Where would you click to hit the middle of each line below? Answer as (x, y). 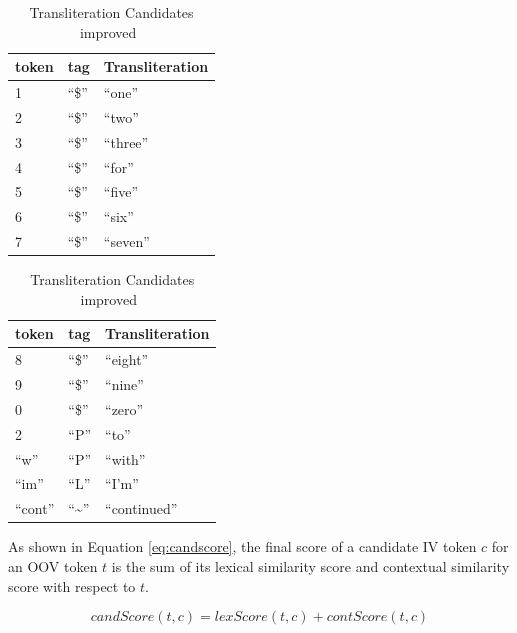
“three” (126, 141)
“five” (121, 191)
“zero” (124, 408)
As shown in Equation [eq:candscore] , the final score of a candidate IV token (242, 546)
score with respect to (72, 585)
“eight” (127, 359)
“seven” (126, 241)
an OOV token (53, 565)
